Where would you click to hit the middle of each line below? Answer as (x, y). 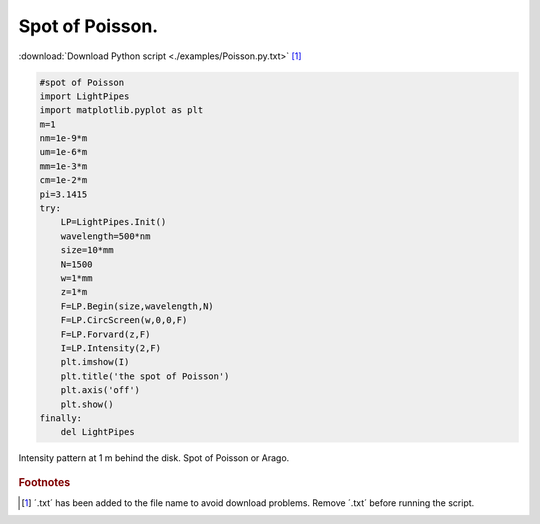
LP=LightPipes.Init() (113, 222)
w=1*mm (76, 278)
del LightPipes (97, 432)
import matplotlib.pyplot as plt (121, 110)
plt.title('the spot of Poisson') (145, 376)
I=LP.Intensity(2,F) (111, 348)
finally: (61, 418)
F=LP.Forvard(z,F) (105, 334)
